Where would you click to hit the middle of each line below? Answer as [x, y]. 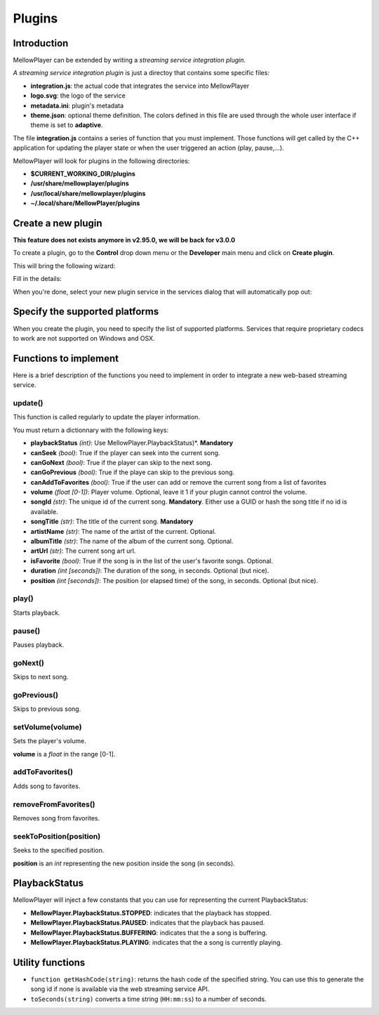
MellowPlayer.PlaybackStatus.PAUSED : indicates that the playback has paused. [148, 923]
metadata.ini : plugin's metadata [77, 105]
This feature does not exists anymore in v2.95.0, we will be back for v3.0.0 [124, 240]
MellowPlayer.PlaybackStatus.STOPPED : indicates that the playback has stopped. [151, 912]
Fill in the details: [38, 279]
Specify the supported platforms [86, 312]
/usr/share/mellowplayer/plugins [80, 183]
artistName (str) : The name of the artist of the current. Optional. [124, 531]
